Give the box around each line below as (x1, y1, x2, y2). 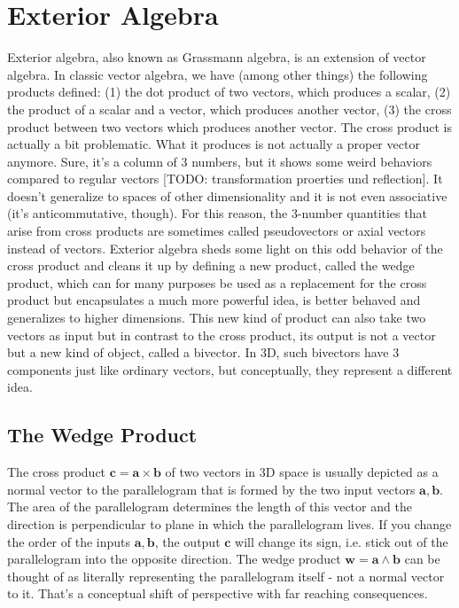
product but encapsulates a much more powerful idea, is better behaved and (7, 291, 421, 309)
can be (404, 550, 440, 568)
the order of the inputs (7, 532, 131, 550)
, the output (154, 532, 221, 550)
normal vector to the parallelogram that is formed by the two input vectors (7, 479, 416, 498)
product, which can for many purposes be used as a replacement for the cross (7, 273, 427, 292)
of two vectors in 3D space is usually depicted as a (165, 463, 439, 481)
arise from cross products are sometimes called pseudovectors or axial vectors (7, 222, 426, 240)
